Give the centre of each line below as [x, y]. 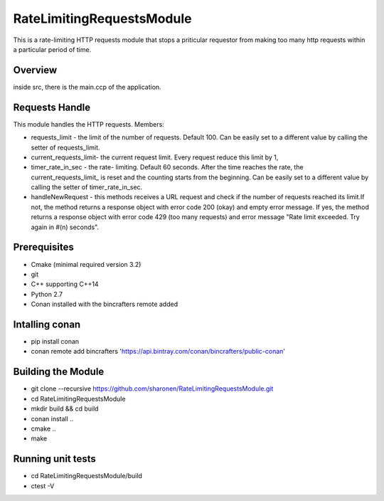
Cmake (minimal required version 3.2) [86, 264]
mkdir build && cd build [65, 408]
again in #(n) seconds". [65, 227]
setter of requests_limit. [65, 147]
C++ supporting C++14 [65, 284]
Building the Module [59, 372]
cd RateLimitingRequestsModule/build [86, 476]
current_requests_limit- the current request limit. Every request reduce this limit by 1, [155, 157]
